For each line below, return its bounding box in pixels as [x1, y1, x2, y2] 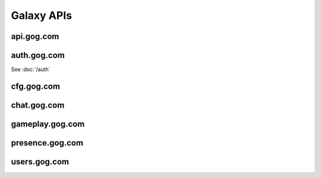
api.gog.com [11, 31, 59, 41]
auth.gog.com [11, 50, 65, 60]
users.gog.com [11, 157, 70, 167]
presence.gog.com [11, 138, 83, 148]
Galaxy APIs [11, 9, 73, 22]
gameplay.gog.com [11, 119, 85, 129]
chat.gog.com [11, 100, 65, 110]
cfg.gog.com [11, 81, 61, 91]
